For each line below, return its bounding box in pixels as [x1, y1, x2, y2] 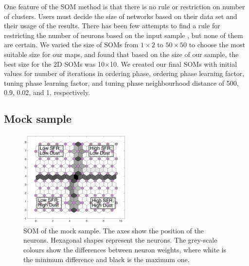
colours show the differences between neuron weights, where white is [23, 244, 226, 254]
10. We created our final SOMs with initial [109, 58, 237, 69]
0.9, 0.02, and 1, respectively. [4, 87, 90, 97]
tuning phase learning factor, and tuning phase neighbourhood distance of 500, [4, 77, 239, 88]
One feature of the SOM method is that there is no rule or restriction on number [4, 1, 245, 11]
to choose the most [189, 39, 245, 50]
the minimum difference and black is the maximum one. [23, 254, 190, 264]
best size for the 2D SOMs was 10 [4, 58, 105, 69]
